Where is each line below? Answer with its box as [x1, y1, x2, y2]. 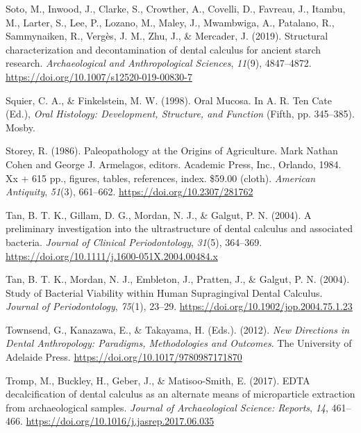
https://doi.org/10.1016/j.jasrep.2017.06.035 [26, 414, 215, 428]
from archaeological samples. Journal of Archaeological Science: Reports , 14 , [6, 400, 328, 414]
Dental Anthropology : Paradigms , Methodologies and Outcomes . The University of [6, 336, 352, 350]
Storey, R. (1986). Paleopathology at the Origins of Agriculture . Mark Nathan [6, 143, 338, 158]
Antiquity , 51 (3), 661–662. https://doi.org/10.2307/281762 [6, 184, 253, 199]
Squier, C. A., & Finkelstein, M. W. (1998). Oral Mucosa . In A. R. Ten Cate [6, 92, 333, 107]
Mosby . [6, 120, 35, 134]
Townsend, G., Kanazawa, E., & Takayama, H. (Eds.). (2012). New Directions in [6, 322, 350, 336]
